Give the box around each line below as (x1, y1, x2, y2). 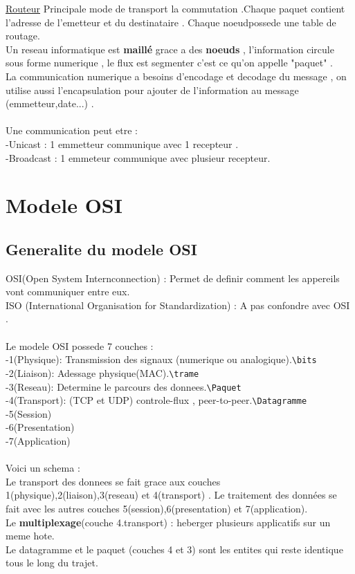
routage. (6, 28, 40, 43)
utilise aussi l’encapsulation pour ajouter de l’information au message (6, 82, 299, 97)
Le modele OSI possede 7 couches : (6, 338, 154, 353)
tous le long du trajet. (6, 555, 98, 570)
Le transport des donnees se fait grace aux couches (6, 474, 221, 488)
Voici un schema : (6, 461, 80, 475)
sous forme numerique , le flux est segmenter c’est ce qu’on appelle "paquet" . (6, 55, 333, 70)
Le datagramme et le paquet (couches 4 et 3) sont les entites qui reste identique (6, 541, 343, 556)
